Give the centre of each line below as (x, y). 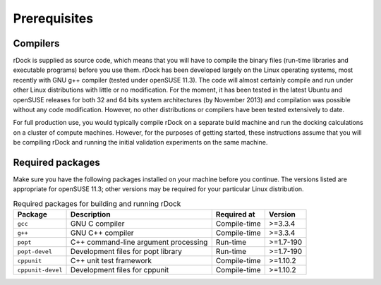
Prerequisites (53, 18)
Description (90, 214)
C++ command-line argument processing (139, 242)
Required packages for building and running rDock (97, 204)
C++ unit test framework (111, 261)
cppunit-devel (40, 270)
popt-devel (35, 251)
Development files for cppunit (120, 270)
